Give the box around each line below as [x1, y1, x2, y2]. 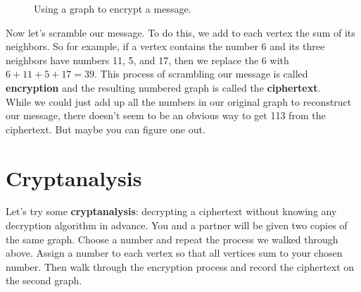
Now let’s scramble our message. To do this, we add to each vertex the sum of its [6, 25, 355, 39]
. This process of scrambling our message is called [94, 66, 308, 81]
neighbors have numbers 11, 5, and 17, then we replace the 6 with [6, 52, 289, 67]
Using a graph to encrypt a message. [34, 1, 191, 16]
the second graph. [6, 273, 82, 288]
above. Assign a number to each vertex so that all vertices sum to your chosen [6, 245, 343, 260]
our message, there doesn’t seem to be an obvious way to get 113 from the [6, 108, 326, 123]
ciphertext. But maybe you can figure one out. [6, 121, 205, 136]
